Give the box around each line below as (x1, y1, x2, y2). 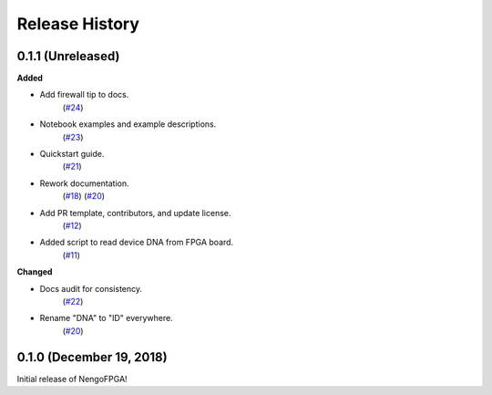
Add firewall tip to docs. (39, 89, 129, 100)
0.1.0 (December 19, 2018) (16, 349, 168, 365)
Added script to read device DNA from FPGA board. (39, 237, 234, 248)
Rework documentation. (39, 178, 129, 189)
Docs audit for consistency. (39, 283, 143, 294)
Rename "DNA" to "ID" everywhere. (39, 313, 173, 324)
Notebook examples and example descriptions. (39, 119, 217, 130)
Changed (16, 266, 53, 277)
